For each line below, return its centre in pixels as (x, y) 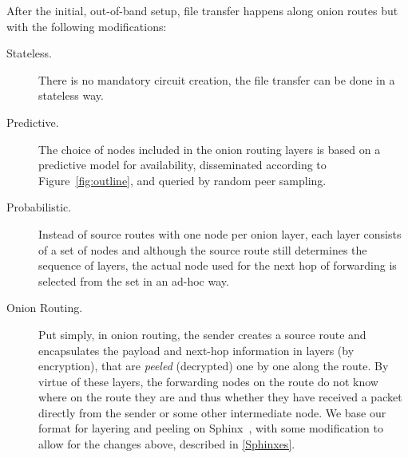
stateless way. (71, 95)
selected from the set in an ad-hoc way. (134, 280)
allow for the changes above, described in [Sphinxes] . (167, 444)
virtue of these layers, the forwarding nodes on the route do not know (208, 381)
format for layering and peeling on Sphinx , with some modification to (211, 428)
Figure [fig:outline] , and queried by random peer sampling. (182, 180)
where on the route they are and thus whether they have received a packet (220, 397)
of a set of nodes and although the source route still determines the (203, 249)
